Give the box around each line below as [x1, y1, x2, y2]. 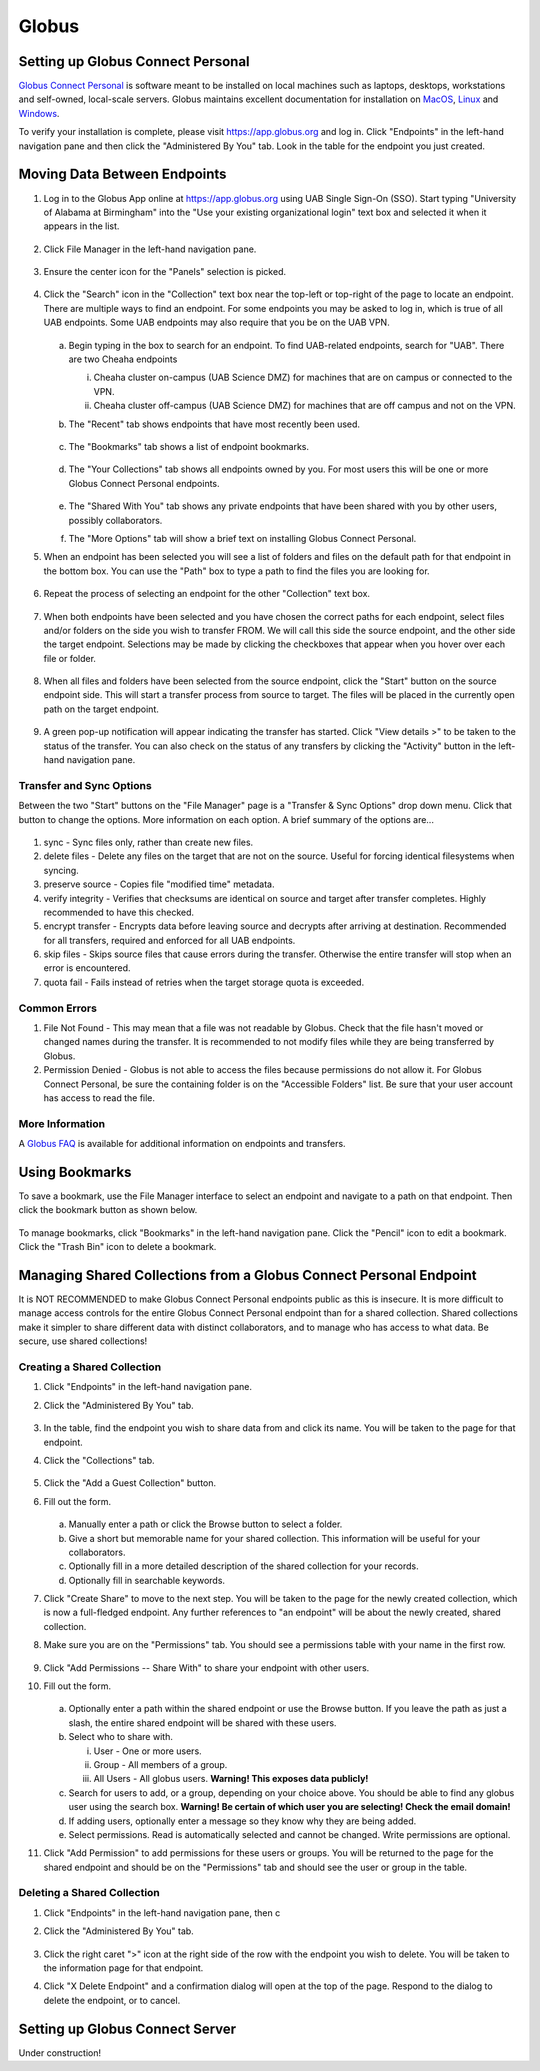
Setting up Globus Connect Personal [18, 53, 250, 70]
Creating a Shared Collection [18, 1360, 162, 1374]
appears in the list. [43, 220, 120, 232]
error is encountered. [43, 962, 131, 974]
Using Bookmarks [18, 1163, 132, 1180]
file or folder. [43, 652, 97, 664]
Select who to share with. [68, 1731, 174, 1743]
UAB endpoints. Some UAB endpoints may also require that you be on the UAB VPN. [43, 316, 390, 329]
